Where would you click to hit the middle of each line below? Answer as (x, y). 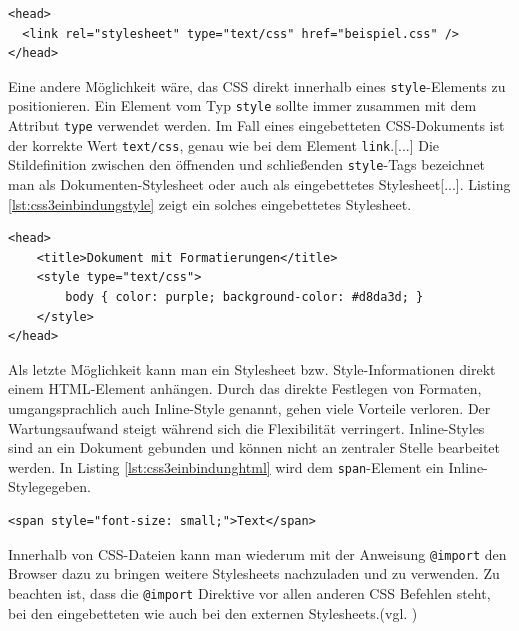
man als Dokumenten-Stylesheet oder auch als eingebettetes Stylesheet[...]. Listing (259, 184)
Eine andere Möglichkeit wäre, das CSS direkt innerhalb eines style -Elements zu (257, 85)
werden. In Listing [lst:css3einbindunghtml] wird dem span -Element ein (226, 466)
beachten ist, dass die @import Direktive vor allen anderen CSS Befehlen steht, (249, 592)
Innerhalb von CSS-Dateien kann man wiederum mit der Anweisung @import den (257, 553)
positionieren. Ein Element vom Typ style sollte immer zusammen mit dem (242, 105)
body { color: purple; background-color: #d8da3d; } (244, 297)
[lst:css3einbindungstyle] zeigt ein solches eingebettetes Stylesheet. (210, 203)
